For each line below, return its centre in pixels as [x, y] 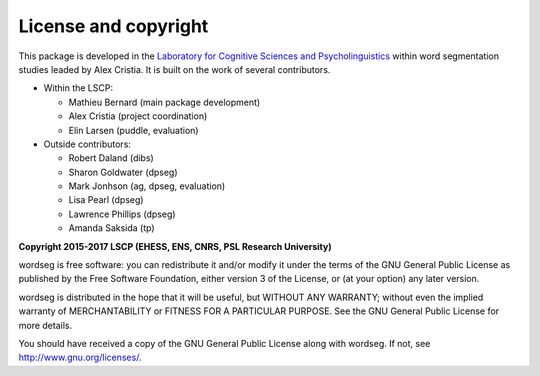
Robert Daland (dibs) [111, 158]
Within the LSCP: [78, 88]
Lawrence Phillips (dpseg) [122, 214]
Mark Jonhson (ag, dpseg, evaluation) [147, 186]
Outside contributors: [87, 144]
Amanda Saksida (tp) [111, 228]
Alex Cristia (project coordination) [138, 116]
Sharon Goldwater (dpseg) [123, 172]
